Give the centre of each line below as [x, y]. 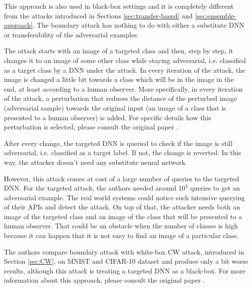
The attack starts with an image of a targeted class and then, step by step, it [118, 51]
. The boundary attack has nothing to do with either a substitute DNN [139, 25]
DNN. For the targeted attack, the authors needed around [90, 188]
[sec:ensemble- [216, 15]
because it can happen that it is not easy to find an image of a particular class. [121, 235]
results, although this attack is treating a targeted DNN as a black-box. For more [125, 270]
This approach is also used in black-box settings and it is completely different [119, 6]
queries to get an [215, 188]
